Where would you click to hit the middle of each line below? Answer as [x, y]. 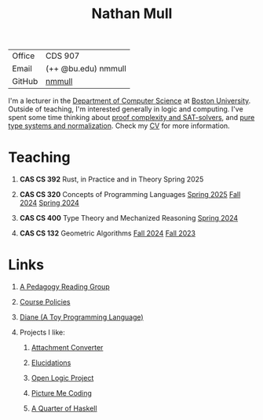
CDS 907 [63, 56]
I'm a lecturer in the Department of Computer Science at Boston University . [130, 101]
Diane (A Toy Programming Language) [81, 317]
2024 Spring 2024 [49, 203]
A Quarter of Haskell [64, 408]
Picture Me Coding [62, 393]
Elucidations [51, 363]
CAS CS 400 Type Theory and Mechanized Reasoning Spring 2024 [129, 218]
